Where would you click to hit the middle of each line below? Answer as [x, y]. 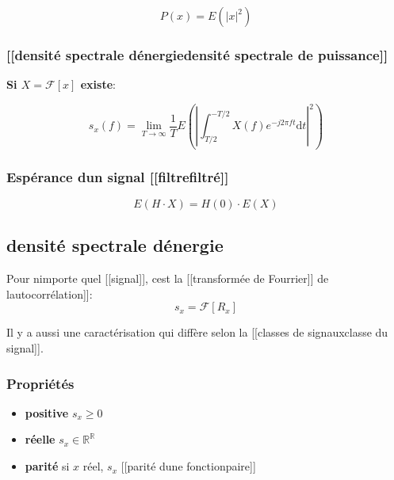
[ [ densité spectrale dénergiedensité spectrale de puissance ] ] [197, 54]
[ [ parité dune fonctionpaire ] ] [188, 466]
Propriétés [40, 383]
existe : [98, 84]
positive [47, 412]
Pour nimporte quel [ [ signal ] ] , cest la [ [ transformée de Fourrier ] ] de [168, 278]
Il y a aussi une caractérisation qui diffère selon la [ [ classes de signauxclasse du [197, 332]
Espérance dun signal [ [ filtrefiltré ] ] [118, 176]
